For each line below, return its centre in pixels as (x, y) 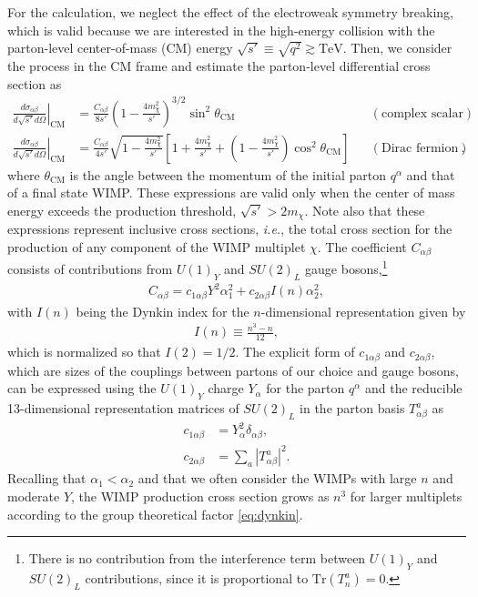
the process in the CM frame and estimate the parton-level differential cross (219, 65)
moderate (34, 496)
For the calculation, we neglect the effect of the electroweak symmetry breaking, (230, 12)
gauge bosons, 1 (346, 268)
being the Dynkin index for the (163, 311)
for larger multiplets (406, 496)
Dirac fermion (420, 148)
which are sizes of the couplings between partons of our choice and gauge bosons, (233, 370)
